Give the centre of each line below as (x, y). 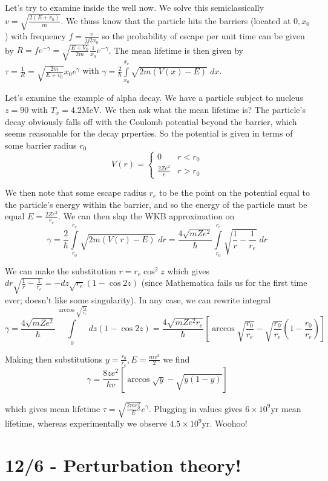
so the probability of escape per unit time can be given (203, 36)
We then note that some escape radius (76, 192)
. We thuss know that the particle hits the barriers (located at (176, 20)
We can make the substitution (61, 270)
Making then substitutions (54, 359)
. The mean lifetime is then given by (176, 50)
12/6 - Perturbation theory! (123, 465)
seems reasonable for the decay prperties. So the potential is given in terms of (149, 133)
